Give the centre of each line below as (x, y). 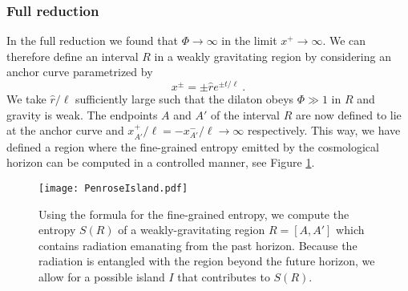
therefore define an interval (73, 56)
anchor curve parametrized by (80, 72)
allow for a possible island (102, 276)
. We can (344, 40)
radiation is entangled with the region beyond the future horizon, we (207, 261)
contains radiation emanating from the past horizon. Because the (198, 245)
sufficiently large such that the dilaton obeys (185, 99)
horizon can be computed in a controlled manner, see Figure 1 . (161, 162)
